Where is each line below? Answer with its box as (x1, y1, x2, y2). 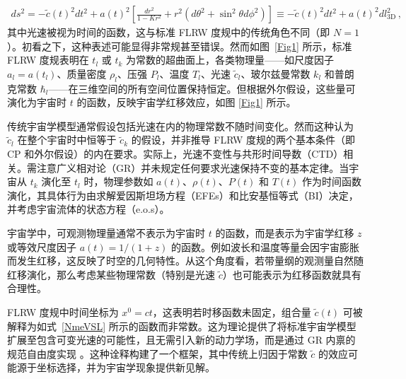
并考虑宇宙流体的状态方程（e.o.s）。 (7, 202, 170, 216)
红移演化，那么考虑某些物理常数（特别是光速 (7, 267, 215, 281)
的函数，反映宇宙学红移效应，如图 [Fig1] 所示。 (76, 95, 296, 110)
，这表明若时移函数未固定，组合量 (152, 304, 311, 319)
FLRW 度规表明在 (7, 52, 89, 67)
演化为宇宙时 (7, 95, 66, 110)
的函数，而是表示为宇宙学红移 (215, 225, 354, 240)
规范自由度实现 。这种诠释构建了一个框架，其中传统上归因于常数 (7, 346, 308, 361)
